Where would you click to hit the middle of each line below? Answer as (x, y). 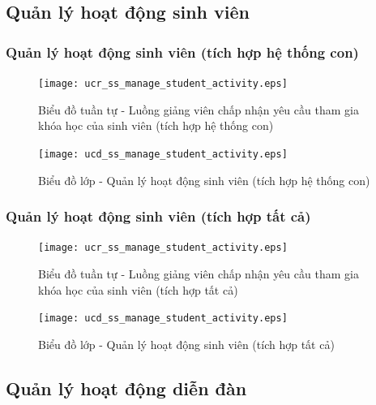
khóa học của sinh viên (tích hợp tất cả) (138, 289)
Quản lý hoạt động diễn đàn (126, 388)
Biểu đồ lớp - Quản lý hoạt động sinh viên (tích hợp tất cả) (186, 344)
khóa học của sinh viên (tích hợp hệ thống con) (156, 125)
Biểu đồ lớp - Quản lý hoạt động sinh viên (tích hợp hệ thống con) (204, 180)
